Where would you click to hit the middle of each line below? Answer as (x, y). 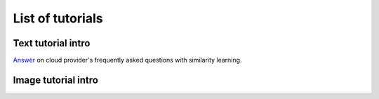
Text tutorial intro (52, 43)
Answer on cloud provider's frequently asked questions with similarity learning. (127, 60)
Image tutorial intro (55, 80)
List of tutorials (58, 18)
